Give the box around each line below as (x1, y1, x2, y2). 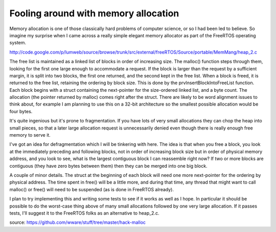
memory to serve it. (9, 132, 51, 138)
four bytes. (9, 108, 33, 114)
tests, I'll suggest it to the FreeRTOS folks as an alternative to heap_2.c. (9, 210, 159, 216)
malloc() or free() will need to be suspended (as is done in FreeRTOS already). (9, 186, 174, 192)
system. (9, 40, 27, 46)
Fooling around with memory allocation (9, 8, 179, 19)
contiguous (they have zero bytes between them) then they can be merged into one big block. (9, 163, 208, 169)
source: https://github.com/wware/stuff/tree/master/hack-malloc (9, 219, 146, 225)
